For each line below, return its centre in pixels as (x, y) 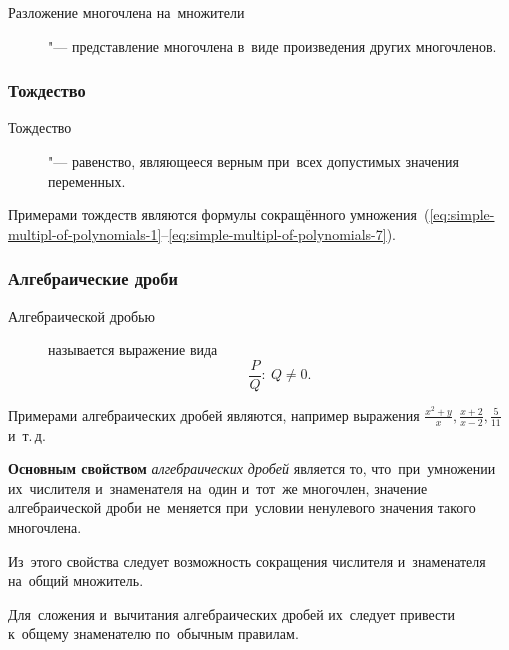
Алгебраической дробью (81, 315)
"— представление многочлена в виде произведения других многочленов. (272, 45)
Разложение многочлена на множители (126, 12)
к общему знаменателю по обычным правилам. (153, 633)
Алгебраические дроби (93, 278)
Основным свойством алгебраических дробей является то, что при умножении (252, 468)
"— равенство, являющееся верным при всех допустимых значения (253, 161)
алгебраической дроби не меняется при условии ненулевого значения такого (242, 507)
